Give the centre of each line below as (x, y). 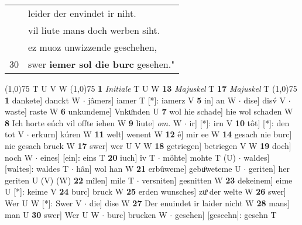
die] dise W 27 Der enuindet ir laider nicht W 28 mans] (190, 202)
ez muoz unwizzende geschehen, (93, 47)
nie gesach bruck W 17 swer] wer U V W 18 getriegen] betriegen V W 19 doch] (148, 145)
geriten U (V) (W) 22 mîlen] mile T (70, 180)
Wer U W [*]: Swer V (43, 202)
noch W (19, 157)
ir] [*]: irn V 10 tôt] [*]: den (239, 122)
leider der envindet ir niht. (82, 13)
